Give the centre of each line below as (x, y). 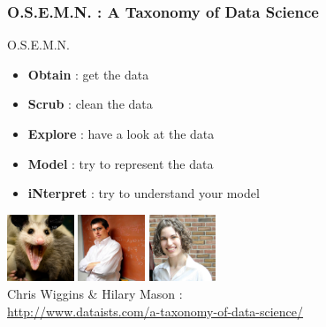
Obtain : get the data (88, 74)
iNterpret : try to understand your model (144, 193)
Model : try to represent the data (121, 163)
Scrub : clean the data (90, 104)
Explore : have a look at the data (121, 133)
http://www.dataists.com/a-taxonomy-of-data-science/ (155, 311)
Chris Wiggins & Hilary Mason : (95, 293)
